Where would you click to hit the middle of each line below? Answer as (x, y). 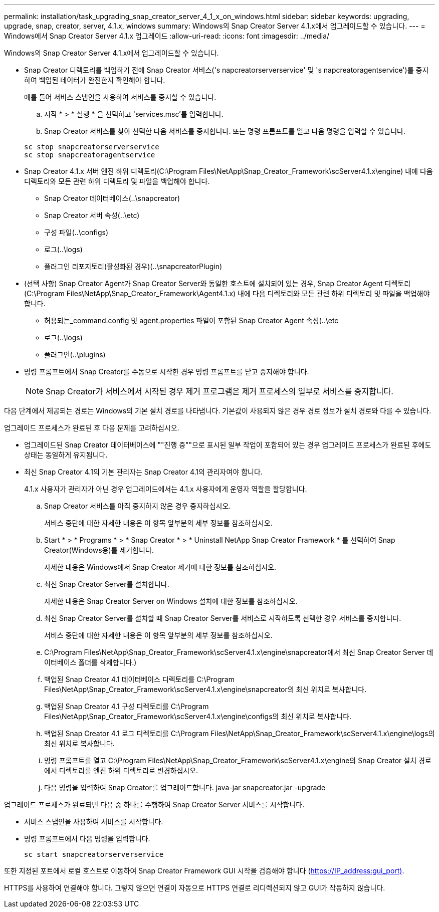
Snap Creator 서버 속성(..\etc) (92, 215)
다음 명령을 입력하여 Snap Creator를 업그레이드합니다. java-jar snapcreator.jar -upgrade (185, 787)
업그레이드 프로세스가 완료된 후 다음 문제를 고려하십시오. (92, 428)
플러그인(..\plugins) (75, 355)
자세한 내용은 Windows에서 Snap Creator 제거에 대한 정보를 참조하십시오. (160, 567)
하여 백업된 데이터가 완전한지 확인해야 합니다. (95, 80)
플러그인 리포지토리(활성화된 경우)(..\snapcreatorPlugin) (133, 266)
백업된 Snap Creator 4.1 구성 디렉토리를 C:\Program (127, 706)
